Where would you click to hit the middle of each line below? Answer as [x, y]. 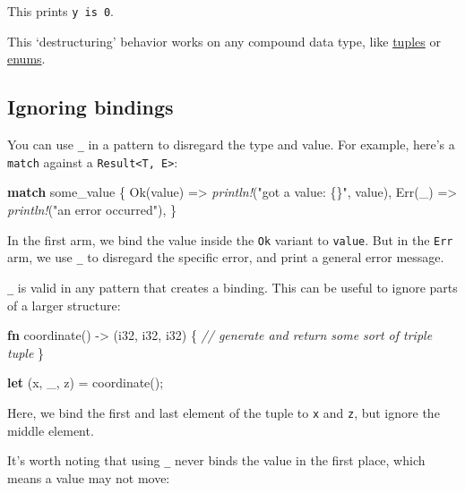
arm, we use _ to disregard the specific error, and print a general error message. [226, 257]
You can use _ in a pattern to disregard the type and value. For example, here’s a [231, 144]
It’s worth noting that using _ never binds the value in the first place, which [216, 460]
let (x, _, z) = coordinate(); [86, 382]
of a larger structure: [64, 305]
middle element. [51, 430]
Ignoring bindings [90, 107]
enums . [26, 59]
